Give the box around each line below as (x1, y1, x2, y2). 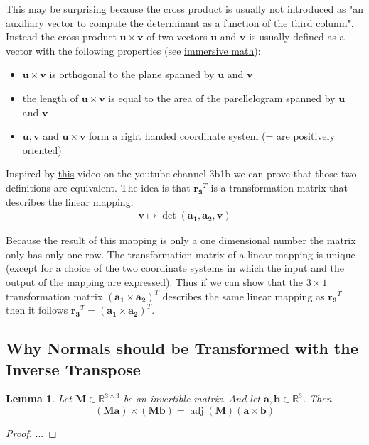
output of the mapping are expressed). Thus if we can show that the (6, 274, 304, 289)
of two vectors (146, 29, 208, 44)
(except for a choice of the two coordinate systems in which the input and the (6, 260, 344, 275)
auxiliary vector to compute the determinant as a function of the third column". (6, 15, 354, 30)
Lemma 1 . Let (6, 391, 72, 406)
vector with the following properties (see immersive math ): (6, 43, 261, 57)
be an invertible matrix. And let (123, 391, 261, 406)
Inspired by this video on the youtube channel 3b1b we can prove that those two (6, 166, 357, 181)
